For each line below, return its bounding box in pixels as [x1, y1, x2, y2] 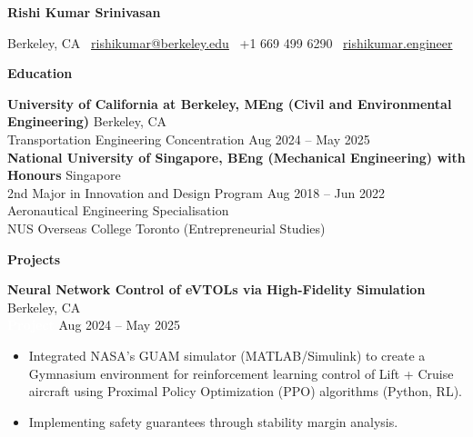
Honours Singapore [7, 165, 121, 184]
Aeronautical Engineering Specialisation [7, 201, 229, 220]
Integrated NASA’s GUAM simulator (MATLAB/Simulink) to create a [28, 345, 426, 364]
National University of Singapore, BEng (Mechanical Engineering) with [7, 147, 466, 166]
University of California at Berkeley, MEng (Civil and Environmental [7, 94, 452, 113]
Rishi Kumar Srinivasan [7, 3, 161, 21]
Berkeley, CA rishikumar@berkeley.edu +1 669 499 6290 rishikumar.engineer [7, 33, 453, 52]
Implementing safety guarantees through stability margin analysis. [28, 412, 398, 431]
